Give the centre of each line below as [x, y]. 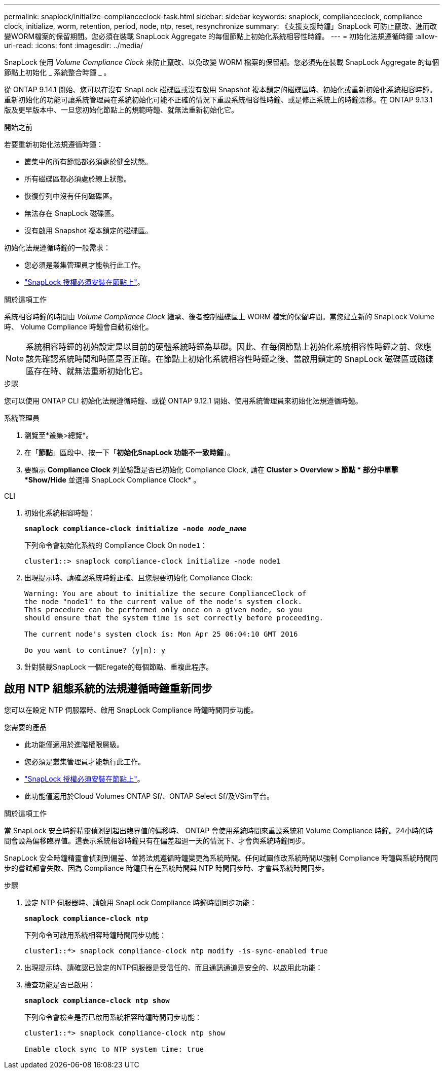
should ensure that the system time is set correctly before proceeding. [174, 618]
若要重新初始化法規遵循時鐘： [54, 144]
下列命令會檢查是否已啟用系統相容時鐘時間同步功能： [113, 1017]
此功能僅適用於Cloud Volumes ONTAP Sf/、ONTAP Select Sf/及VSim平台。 [149, 796]
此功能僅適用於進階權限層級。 [74, 744]
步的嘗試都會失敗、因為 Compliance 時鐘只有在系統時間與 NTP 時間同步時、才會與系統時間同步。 [166, 868]
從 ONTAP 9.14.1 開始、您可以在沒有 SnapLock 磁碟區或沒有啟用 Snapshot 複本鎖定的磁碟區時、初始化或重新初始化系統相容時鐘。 [220, 89]
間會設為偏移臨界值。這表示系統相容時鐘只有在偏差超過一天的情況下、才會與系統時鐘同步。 [157, 840]
